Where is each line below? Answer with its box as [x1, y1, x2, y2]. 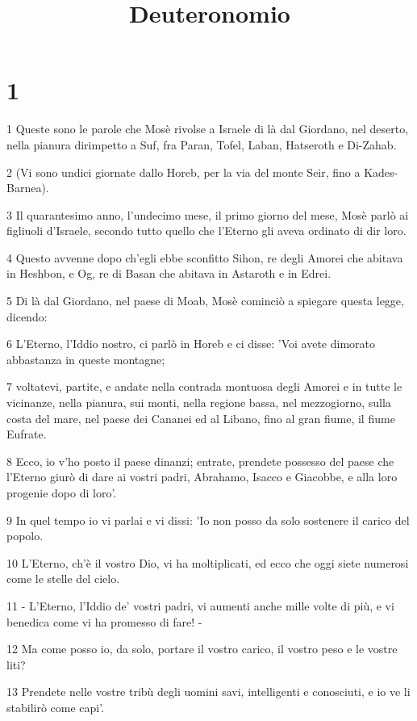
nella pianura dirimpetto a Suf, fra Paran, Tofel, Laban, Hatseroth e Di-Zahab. [6, 136, 397, 153]
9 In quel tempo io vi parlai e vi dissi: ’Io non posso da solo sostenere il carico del [6, 511, 410, 528]
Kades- [364, 163, 398, 180]
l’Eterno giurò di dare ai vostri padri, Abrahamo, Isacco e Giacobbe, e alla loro [6, 468, 398, 485]
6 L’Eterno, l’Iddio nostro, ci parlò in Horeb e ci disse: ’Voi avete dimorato [6, 335, 375, 352]
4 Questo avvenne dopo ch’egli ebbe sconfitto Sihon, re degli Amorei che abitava [6, 249, 403, 266]
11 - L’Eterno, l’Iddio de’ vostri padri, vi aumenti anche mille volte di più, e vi [6, 597, 394, 614]
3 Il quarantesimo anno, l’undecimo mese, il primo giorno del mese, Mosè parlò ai [6, 206, 409, 223]
